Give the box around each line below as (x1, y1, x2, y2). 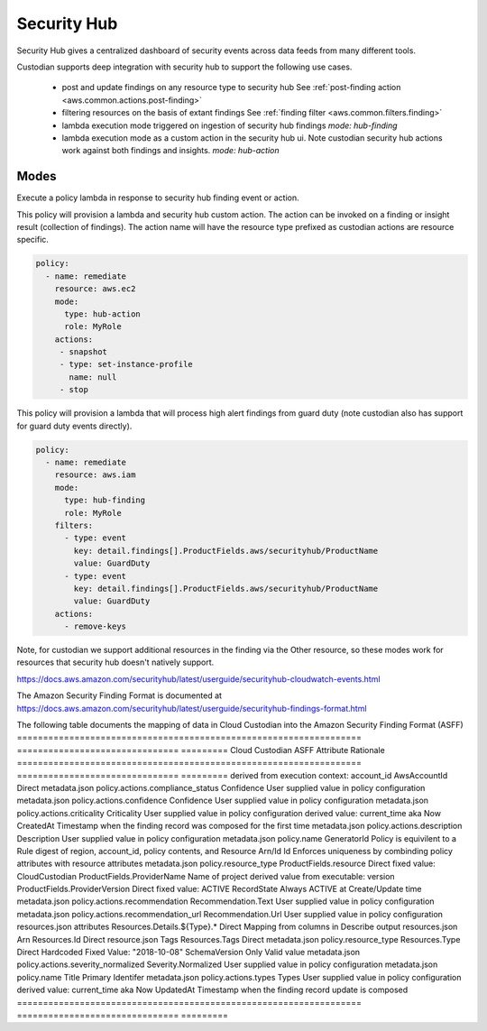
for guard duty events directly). (16, 420, 133, 431)
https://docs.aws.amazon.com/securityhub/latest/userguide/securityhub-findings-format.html (16, 703, 367, 713)
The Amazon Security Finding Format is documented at (16, 690, 223, 701)
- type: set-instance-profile (59, 359, 193, 370)
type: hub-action (64, 308, 142, 319)
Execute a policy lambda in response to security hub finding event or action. (16, 192, 299, 203)
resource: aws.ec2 (54, 284, 136, 294)
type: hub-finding (64, 495, 146, 505)
